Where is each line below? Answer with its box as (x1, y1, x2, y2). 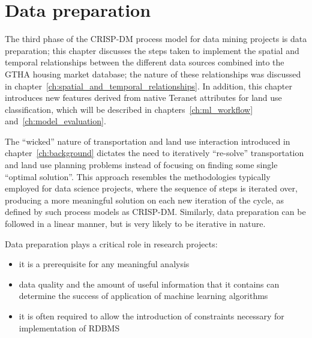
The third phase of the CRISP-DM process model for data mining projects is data (5, 32, 307, 45)
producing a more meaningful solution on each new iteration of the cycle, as (5, 193, 284, 206)
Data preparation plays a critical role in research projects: (5, 237, 218, 250)
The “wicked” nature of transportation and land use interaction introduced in (5, 134, 290, 147)
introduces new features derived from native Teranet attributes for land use (5, 91, 282, 104)
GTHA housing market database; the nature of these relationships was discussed (5, 67, 301, 80)
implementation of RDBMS (19, 321, 120, 334)
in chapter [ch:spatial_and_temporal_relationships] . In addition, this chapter (5, 79, 292, 92)
